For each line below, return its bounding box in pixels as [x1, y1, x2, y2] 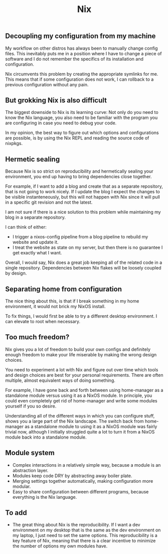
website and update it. [12, 239, 59, 245]
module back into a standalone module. [5, 434, 87, 440]
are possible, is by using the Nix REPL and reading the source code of [5, 135, 149, 141]
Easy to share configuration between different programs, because [12, 488, 149, 495]
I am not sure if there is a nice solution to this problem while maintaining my [5, 209, 161, 215]
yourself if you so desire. [5, 403, 57, 409]
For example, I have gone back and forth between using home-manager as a [5, 387, 163, 393]
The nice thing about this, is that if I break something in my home [5, 298, 139, 304]
